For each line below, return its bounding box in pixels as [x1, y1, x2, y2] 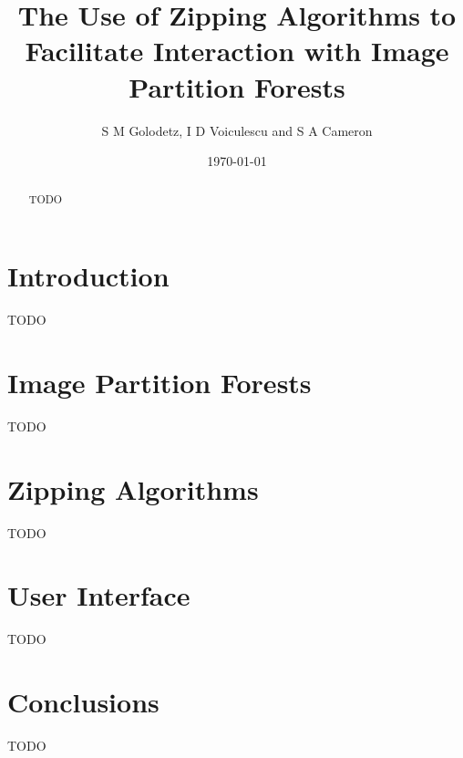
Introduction [7, 257, 170, 295]
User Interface [7, 576, 190, 614]
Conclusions [7, 683, 159, 721]
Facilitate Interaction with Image [25, 32, 449, 69]
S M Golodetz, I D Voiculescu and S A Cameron [101, 120, 373, 140]
